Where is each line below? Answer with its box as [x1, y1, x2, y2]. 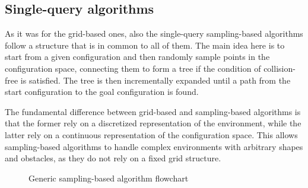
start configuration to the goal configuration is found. [5, 85, 199, 98]
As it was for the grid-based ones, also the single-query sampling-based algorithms [5, 27, 303, 40]
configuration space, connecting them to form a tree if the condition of [5, 62, 261, 74]
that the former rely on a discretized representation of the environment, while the [5, 117, 301, 129]
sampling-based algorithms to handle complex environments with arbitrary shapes [5, 140, 303, 152]
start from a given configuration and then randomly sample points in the [5, 50, 270, 63]
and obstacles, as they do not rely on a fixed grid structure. [5, 152, 221, 164]
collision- [263, 62, 296, 74]
